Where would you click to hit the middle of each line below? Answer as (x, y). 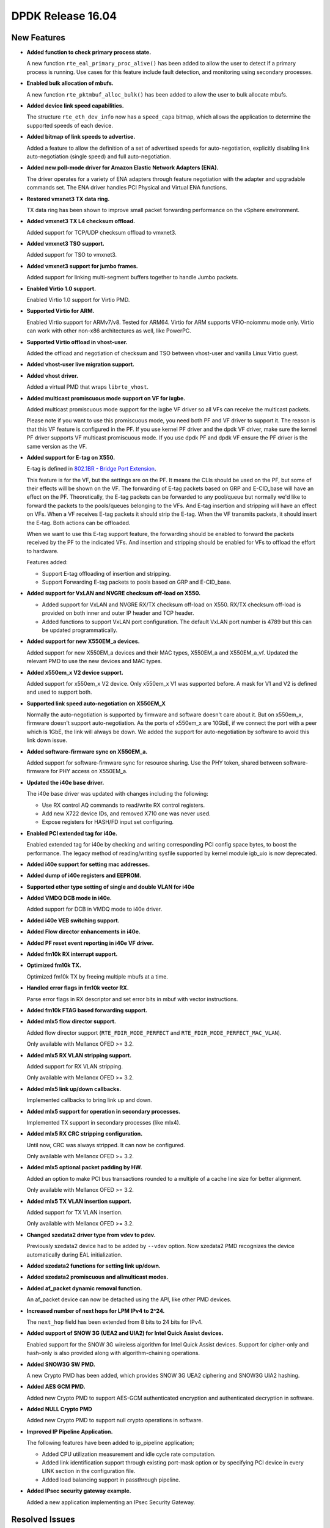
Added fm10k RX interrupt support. (72, 954)
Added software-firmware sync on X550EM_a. (87, 751)
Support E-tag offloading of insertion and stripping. (106, 573)
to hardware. (43, 551)
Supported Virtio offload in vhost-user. (77, 342)
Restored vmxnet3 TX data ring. (68, 199)
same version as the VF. (57, 446)
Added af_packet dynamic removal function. (84, 1288)
